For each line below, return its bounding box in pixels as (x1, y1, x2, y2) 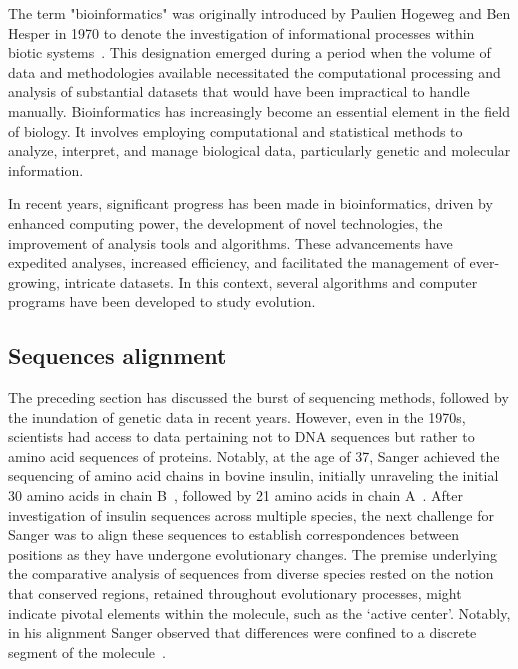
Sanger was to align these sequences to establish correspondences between (8, 524, 459, 545)
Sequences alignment (8, 340, 227, 371)
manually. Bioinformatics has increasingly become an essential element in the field (8, 100, 510, 121)
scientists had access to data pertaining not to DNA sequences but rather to (8, 426, 475, 447)
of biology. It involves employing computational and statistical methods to (8, 120, 463, 141)
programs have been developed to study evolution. (8, 291, 316, 312)
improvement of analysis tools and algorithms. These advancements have (8, 232, 453, 253)
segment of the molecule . (8, 641, 166, 662)
